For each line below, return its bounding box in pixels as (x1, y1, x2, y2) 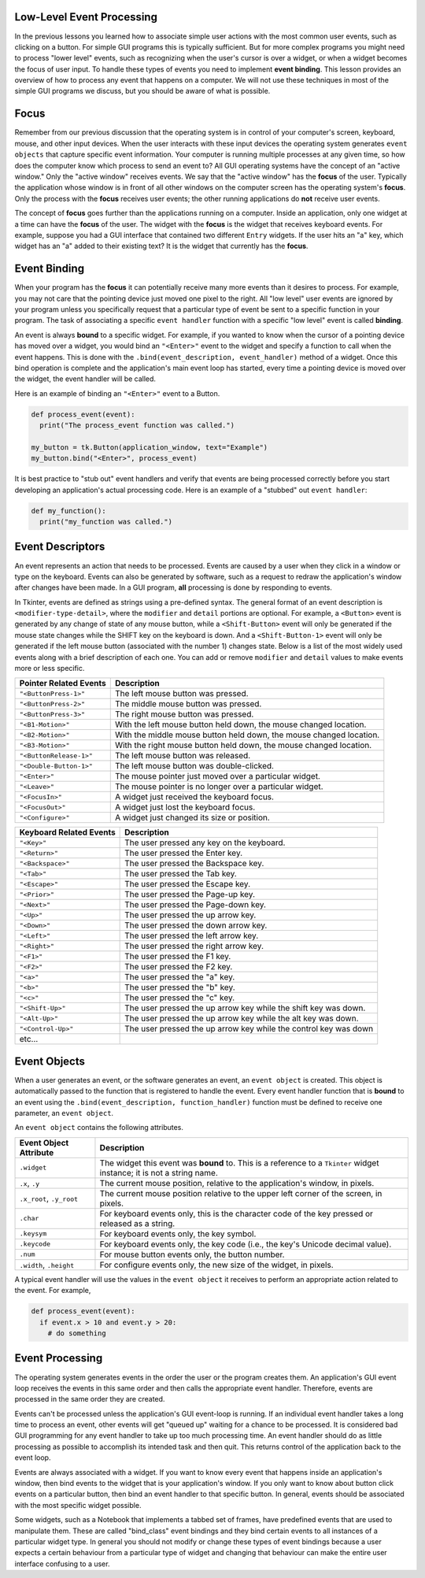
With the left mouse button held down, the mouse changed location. (114, 719, 367, 730)
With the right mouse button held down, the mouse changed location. (114, 740, 372, 751)
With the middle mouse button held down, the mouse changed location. (114, 729, 380, 740)
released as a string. (99, 1217, 176, 1228)
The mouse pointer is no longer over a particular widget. (114, 781, 323, 792)
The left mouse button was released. (114, 750, 251, 761)
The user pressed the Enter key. (124, 847, 243, 858)
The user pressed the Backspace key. (124, 858, 264, 869)
